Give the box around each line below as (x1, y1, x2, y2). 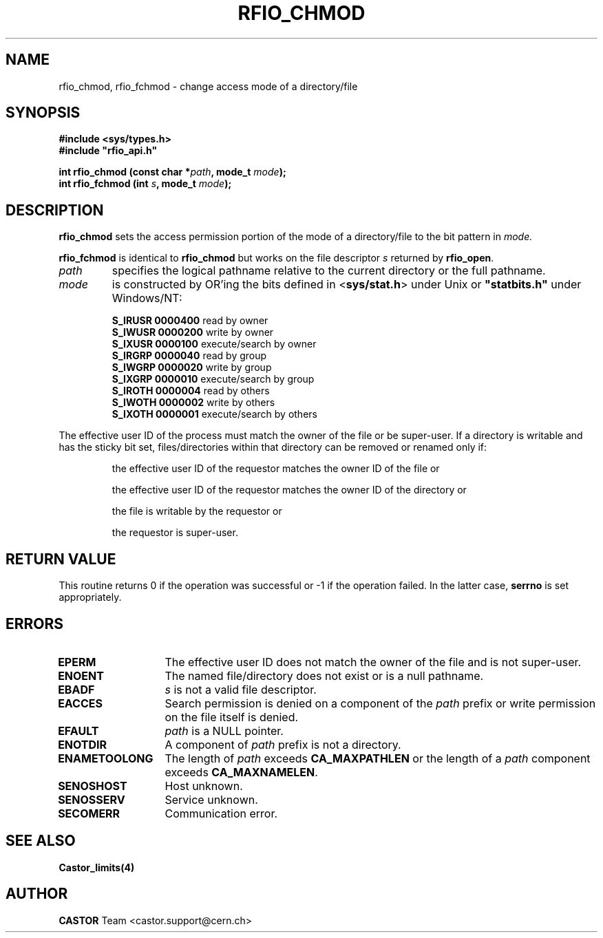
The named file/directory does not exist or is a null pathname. (165, 668, 484, 683)
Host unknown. (165, 778, 243, 793)
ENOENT (58, 668, 104, 683)
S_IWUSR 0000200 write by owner (112, 326, 274, 339)
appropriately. (59, 591, 122, 604)
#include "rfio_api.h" (59, 145, 158, 157)
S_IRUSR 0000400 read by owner (112, 315, 268, 327)
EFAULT (58, 723, 99, 738)
